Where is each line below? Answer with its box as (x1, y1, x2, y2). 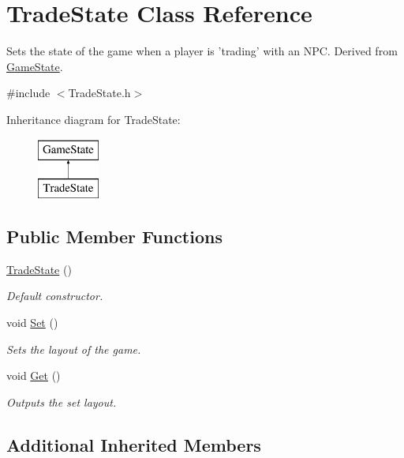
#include (6, 84, 50, 101)
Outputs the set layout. (6, 393, 117, 410)
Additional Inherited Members (6, 432, 261, 456)
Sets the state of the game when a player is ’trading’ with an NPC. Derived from (6, 43, 398, 59)
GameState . (6, 58, 63, 74)
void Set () (6, 314, 58, 331)
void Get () (6, 367, 61, 384)
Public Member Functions (6, 224, 223, 249)
